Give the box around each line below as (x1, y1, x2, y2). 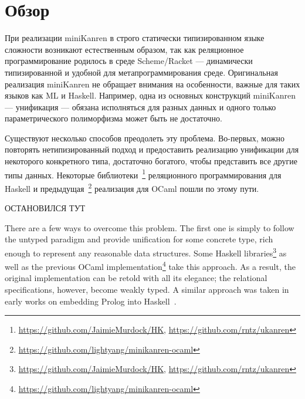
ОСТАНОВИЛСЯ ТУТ (5, 202, 86, 214)
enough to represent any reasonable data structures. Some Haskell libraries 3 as (5, 245, 287, 259)
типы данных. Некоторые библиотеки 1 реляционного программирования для (5, 167, 282, 181)
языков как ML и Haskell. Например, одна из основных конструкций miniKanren (5, 89, 296, 102)
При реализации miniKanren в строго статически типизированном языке (5, 32, 265, 44)
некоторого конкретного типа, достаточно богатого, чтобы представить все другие (5, 155, 297, 167)
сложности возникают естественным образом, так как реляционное (5, 43, 244, 55)
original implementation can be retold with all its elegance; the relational (5, 272, 267, 284)
